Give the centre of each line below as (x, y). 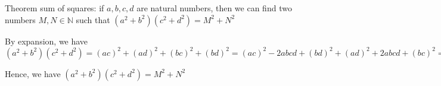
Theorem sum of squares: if (55, 8)
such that (93, 19)
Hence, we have (33, 73)
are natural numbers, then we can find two (214, 8)
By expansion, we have (46, 41)
